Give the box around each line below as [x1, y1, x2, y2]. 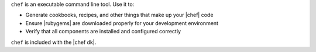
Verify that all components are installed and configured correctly [25, 28, 181, 35]
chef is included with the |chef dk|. [11, 39, 97, 46]
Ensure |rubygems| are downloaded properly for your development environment [25, 19, 219, 26]
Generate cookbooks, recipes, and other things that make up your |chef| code [25, 12, 214, 19]
